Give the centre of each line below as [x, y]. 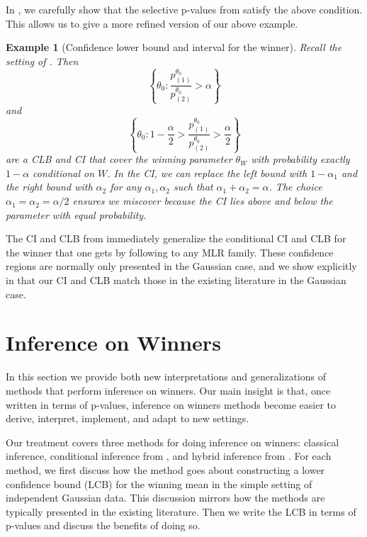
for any [126, 187]
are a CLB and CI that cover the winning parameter [119, 159]
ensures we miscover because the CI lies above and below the [203, 201]
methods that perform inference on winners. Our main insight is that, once [168, 390]
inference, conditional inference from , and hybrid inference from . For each [169, 456]
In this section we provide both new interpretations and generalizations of [166, 377]
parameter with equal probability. [76, 214]
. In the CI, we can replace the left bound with [207, 173]
